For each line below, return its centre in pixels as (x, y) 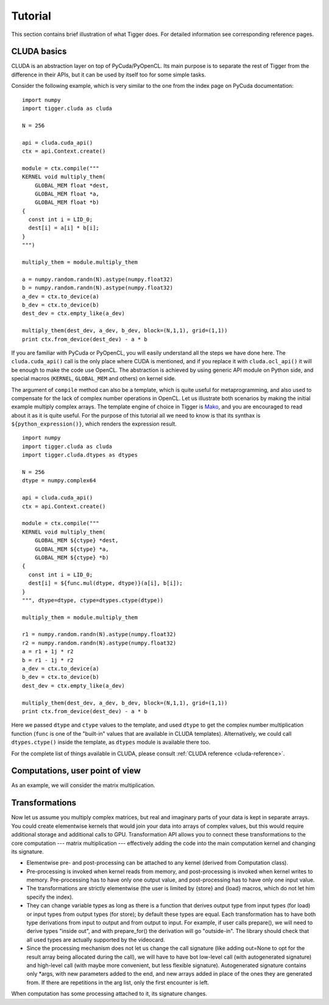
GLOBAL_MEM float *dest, (72, 185)
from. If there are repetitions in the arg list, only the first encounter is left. (118, 982)
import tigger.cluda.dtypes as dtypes (80, 455)
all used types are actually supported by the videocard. (96, 940)
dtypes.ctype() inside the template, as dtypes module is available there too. (111, 742)
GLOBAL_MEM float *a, (67, 194)
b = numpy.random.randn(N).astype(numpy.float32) (98, 288)
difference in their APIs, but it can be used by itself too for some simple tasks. (109, 74)
